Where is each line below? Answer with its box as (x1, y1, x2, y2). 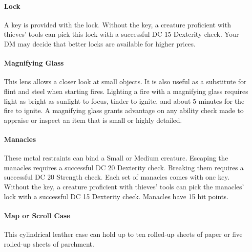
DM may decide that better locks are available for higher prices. (4, 38, 196, 48)
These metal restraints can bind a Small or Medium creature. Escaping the (4, 153, 228, 163)
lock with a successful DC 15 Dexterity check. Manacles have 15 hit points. (4, 191, 229, 201)
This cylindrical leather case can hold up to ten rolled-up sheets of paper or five (4, 229, 243, 239)
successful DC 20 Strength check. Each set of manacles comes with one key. (4, 172, 230, 182)
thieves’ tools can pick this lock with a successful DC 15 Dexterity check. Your (4, 29, 239, 39)
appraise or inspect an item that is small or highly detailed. (4, 115, 182, 125)
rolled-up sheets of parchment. (4, 238, 94, 249)
